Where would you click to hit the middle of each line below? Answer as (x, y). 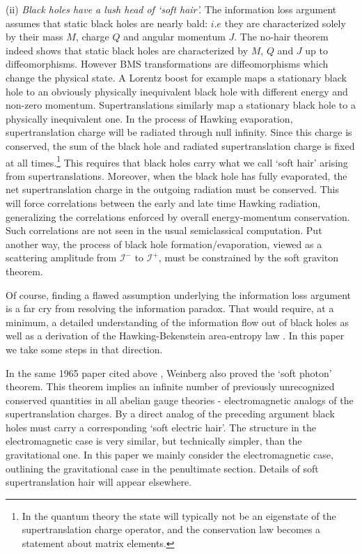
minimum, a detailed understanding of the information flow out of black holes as (178, 322)
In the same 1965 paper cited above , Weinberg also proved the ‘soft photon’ (169, 372)
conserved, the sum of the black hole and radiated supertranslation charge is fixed (180, 145)
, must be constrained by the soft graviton (249, 257)
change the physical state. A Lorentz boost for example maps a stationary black (176, 77)
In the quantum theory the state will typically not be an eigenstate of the (179, 515)
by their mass (34, 37)
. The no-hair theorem (281, 37)
